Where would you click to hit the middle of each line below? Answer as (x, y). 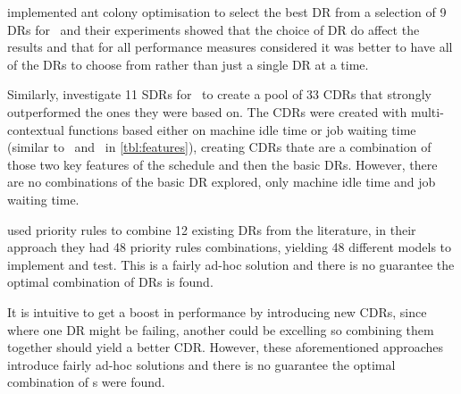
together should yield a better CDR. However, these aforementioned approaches (226, 347)
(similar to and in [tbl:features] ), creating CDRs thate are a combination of (219, 147)
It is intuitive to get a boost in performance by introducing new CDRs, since (217, 311)
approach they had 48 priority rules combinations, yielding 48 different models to (230, 247)
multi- (427, 111)
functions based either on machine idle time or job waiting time (242, 129)
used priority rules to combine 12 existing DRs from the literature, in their (212, 229)
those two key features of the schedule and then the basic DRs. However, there (222, 164)
